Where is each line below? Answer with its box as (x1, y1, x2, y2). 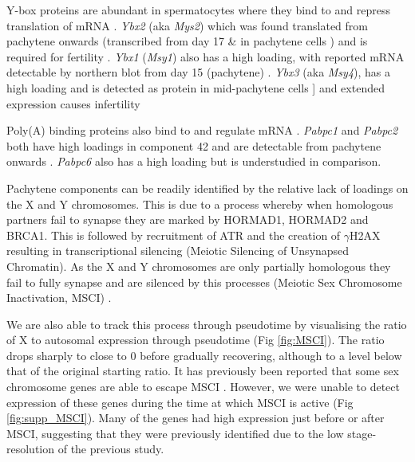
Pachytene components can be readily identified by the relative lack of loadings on (6, 179, 409, 196)
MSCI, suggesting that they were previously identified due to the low (6, 425, 344, 441)
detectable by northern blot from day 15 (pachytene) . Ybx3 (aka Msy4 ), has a (6, 64, 391, 80)
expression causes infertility (6, 95, 140, 112)
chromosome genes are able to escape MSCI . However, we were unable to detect (6, 378, 400, 395)
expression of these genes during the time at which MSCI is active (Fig (6, 393, 354, 410)
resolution (6, 440, 55, 457)
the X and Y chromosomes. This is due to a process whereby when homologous (6, 195, 393, 212)
